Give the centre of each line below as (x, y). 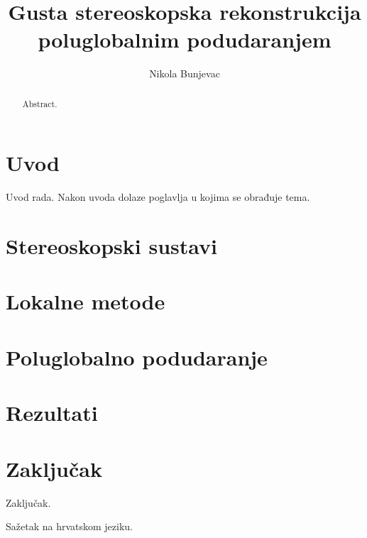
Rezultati (52, 413)
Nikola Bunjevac (185, 73)
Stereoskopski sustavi (111, 246)
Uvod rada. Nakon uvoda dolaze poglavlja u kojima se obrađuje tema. (158, 197)
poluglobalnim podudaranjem (185, 39)
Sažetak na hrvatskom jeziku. (70, 526)
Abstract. (40, 103)
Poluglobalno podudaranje (137, 357)
